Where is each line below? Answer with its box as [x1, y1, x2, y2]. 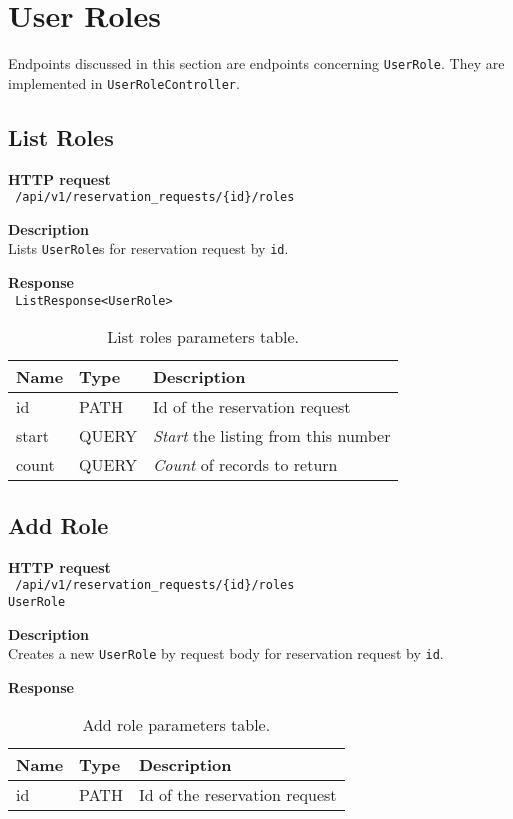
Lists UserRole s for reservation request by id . [8, 238, 289, 259]
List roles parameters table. [107, 325, 300, 349]
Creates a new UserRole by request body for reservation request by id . [8, 643, 444, 664]
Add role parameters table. [82, 713, 271, 737]
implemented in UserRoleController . [8, 72, 240, 93]
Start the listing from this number [152, 424, 391, 448]
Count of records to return [152, 453, 338, 477]
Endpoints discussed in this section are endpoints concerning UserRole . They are [8, 53, 505, 74]
